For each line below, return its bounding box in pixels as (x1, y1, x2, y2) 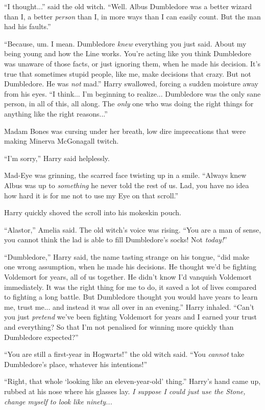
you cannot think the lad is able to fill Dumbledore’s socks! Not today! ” (4, 234, 227, 245)
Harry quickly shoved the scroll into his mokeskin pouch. (4, 207, 181, 218)
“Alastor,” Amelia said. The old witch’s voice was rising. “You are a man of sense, (4, 224, 261, 235)
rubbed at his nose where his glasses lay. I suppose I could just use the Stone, (4, 386, 246, 396)
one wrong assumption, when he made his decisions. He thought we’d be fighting (4, 261, 256, 272)
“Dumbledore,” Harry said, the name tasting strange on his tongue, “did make (4, 251, 250, 262)
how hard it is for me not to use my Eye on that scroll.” (4, 190, 179, 200)
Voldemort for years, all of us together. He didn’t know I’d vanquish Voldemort (4, 271, 252, 282)
